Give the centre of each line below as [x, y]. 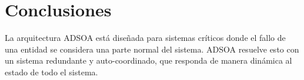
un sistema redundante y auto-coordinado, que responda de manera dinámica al [148, 60]
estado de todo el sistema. [51, 72]
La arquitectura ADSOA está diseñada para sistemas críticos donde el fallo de [145, 38]
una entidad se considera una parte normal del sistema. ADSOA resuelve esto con [152, 49]
